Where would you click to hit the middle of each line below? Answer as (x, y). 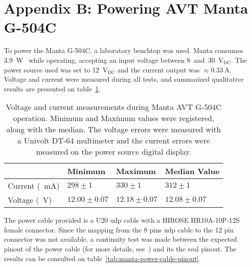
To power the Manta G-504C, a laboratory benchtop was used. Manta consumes (124, 50)
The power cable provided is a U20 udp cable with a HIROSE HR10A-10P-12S (122, 220)
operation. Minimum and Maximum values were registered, (114, 118)
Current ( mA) (34, 186)
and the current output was (159, 69)
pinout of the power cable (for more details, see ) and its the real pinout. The (120, 249)
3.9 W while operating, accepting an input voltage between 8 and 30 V (114, 60)
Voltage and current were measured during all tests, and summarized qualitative (124, 79)
